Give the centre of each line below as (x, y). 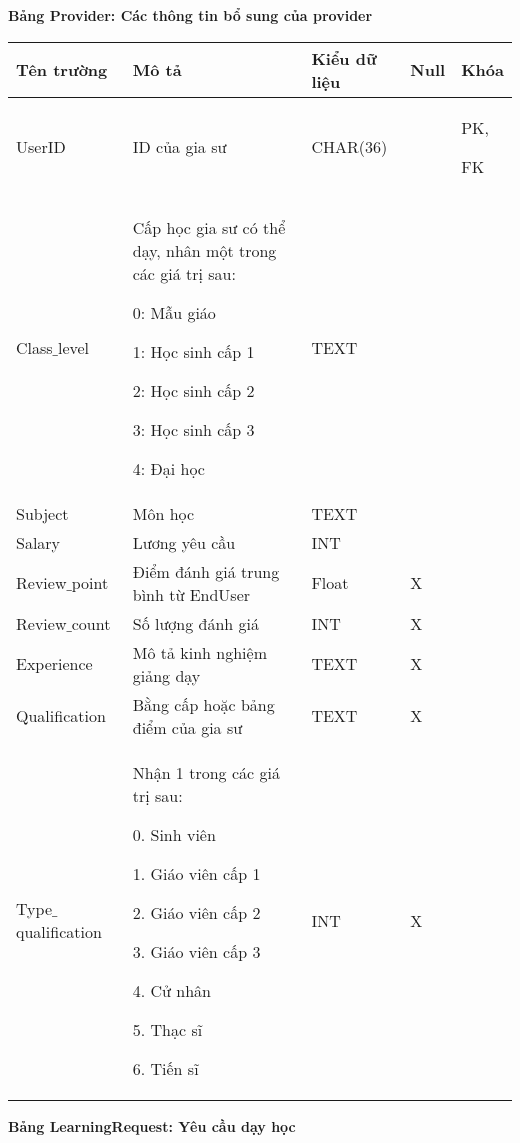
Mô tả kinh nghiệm (199, 652)
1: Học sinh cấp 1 (193, 351)
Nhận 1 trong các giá (206, 772)
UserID (41, 147)
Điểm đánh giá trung (206, 571)
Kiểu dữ (344, 58)
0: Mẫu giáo (174, 312)
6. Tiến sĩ (165, 1068)
